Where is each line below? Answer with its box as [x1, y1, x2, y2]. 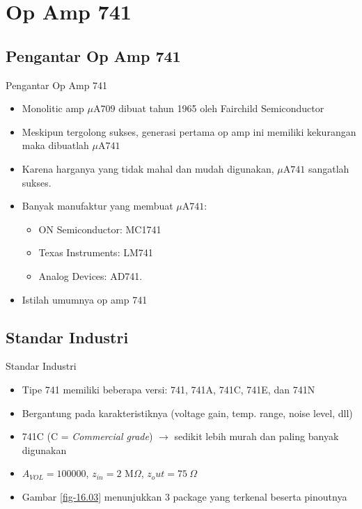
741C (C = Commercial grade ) [22, 429, 153, 444]
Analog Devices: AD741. [38, 268, 143, 283]
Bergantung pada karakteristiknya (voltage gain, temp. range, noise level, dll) [22, 405, 353, 420]
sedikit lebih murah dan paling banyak [174, 429, 339, 444]
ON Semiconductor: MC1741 [38, 221, 162, 236]
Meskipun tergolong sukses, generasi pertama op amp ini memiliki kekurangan [22, 124, 356, 139]
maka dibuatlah [22, 138, 89, 152]
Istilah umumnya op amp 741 [22, 292, 148, 306]
